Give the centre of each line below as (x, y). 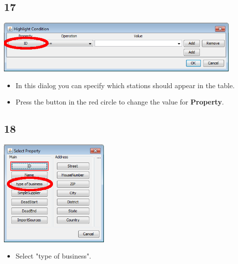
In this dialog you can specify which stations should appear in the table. (125, 85)
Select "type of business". (53, 256)
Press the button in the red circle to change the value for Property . (120, 102)
